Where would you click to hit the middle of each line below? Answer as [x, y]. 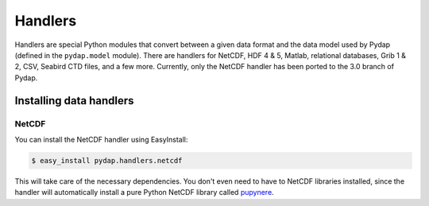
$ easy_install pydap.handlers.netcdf [107, 160]
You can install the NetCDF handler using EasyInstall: [101, 139]
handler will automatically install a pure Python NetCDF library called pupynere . [144, 192]
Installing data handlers [74, 101]
